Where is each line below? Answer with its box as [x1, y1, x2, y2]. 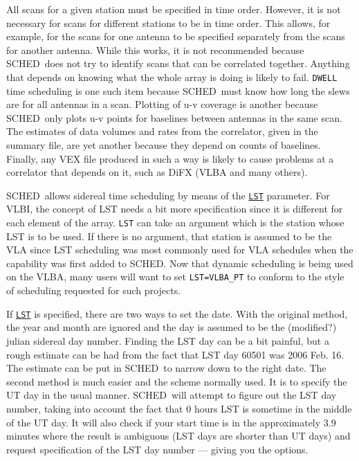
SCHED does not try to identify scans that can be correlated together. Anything [6, 56, 350, 71]
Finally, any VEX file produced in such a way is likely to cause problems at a [6, 151, 334, 165]
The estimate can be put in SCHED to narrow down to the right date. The [6, 361, 326, 375]
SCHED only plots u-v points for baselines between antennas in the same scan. [6, 110, 342, 125]
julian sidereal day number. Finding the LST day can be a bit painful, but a [6, 333, 329, 347]
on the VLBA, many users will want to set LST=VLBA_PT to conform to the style [6, 269, 344, 284]
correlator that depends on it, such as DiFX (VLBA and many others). [6, 165, 308, 179]
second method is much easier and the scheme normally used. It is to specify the [6, 374, 347, 388]
